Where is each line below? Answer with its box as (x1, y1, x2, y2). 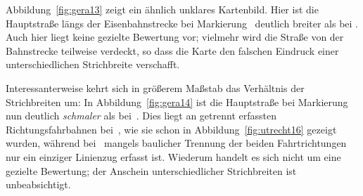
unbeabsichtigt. (6, 177, 71, 192)
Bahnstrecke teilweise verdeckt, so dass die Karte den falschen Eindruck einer (6, 43, 339, 58)
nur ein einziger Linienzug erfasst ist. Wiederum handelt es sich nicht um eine (6, 149, 341, 164)
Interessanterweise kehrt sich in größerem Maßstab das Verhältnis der (6, 80, 305, 95)
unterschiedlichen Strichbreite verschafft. (6, 57, 180, 72)
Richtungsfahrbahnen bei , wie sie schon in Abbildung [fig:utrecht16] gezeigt (6, 122, 337, 136)
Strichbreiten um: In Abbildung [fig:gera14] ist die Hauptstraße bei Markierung (6, 94, 348, 109)
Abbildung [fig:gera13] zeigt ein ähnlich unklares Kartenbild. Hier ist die (6, 2, 319, 16)
